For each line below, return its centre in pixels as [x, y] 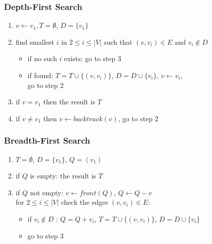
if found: [40, 75]
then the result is [69, 102]
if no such [42, 58]
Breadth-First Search [47, 140]
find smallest [35, 41]
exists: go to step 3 [92, 58]
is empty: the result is [63, 176]
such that [118, 41]
